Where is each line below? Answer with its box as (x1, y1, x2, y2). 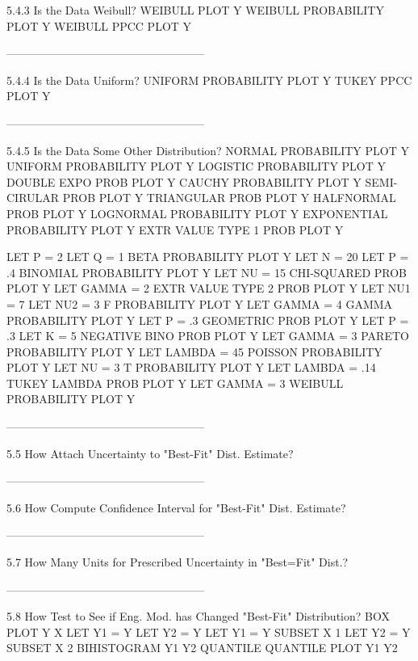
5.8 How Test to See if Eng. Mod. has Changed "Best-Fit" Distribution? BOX (6, 608, 390, 625)
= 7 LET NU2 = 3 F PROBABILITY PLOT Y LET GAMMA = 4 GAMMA (6, 295, 393, 312)
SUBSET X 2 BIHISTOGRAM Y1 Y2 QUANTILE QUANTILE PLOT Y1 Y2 (6, 639, 398, 656)
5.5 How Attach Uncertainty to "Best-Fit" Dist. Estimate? (6, 444, 294, 461)
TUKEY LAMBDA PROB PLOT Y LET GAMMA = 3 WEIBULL (6, 374, 344, 391)
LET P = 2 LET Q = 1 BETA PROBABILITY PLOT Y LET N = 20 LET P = (6, 248, 409, 265)
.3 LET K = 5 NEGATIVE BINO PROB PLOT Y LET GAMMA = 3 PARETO (6, 327, 409, 344)
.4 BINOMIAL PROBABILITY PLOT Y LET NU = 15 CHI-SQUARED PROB (6, 263, 407, 280)
